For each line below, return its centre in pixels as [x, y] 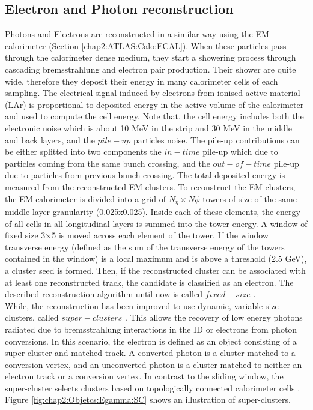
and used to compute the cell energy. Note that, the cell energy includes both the [154, 116]
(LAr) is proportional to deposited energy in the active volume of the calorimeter [154, 104]
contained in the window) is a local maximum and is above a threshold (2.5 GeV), [156, 258]
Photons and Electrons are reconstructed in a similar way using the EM [137, 34]
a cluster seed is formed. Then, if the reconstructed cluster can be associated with [155, 270]
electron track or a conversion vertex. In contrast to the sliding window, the [144, 376]
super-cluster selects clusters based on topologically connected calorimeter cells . [153, 387]
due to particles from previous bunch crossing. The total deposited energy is [145, 175]
